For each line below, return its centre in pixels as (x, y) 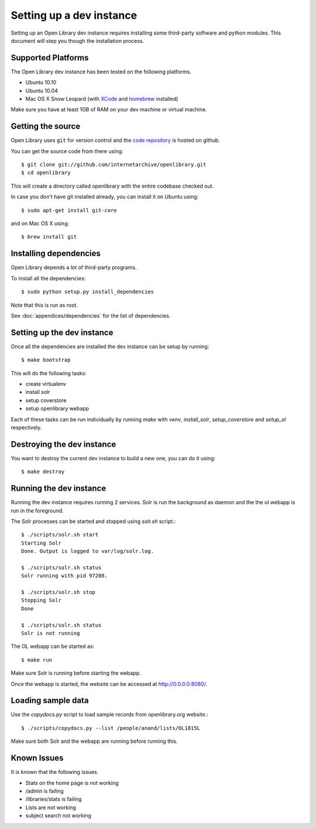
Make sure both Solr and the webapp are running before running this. (94, 741)
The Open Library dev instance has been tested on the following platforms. (101, 72)
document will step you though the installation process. (78, 40)
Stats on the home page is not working (72, 783)
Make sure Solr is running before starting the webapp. (76, 673)
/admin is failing (44, 791)
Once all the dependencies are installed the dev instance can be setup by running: (110, 346)
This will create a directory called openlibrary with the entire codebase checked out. (112, 186)
